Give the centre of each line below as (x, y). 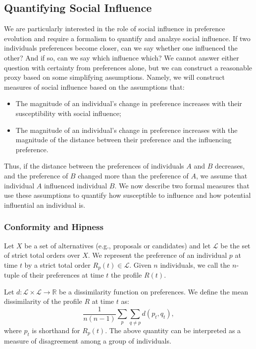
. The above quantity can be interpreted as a (173, 330)
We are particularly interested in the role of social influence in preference (115, 29)
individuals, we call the (195, 264)
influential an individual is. (45, 204)
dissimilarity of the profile (43, 301)
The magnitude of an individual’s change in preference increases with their (129, 103)
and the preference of (36, 175)
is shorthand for (56, 330)
